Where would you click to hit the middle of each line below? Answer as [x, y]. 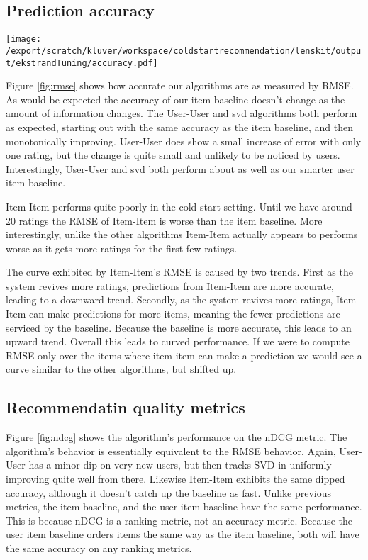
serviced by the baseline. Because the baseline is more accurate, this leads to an [179, 327]
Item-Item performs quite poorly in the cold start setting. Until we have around [179, 206]
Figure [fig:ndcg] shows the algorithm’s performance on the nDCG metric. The [177, 437]
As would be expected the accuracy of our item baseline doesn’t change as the [175, 99]
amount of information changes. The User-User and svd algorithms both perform [182, 113]
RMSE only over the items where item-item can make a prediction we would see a [184, 355]
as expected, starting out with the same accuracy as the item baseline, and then [180, 127]
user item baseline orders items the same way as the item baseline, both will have [183, 534]
